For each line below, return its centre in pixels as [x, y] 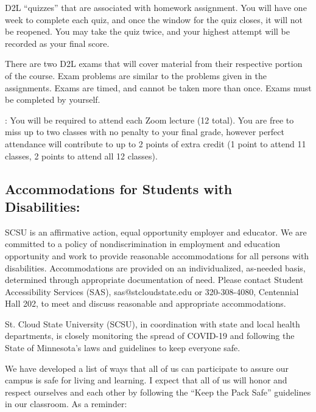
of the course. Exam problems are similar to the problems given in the [136, 75]
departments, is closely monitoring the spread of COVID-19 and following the [150, 336]
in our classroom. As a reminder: [66, 404]
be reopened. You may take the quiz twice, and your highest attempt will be [147, 31]
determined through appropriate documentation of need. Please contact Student [154, 280]
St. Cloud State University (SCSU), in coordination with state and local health [153, 323]
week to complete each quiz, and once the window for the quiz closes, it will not [154, 19]
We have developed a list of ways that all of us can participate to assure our [147, 368]
